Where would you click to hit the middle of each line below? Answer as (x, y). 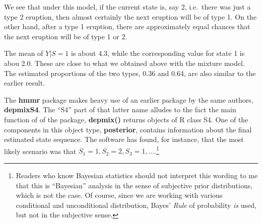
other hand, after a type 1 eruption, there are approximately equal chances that (127, 26)
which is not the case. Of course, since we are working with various (119, 195)
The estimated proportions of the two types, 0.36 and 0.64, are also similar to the (130, 73)
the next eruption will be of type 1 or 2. (66, 36)
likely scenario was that (40, 151)
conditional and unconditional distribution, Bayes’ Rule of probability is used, (136, 205)
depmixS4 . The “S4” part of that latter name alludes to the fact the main (120, 109)
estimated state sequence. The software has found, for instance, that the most (124, 139)
